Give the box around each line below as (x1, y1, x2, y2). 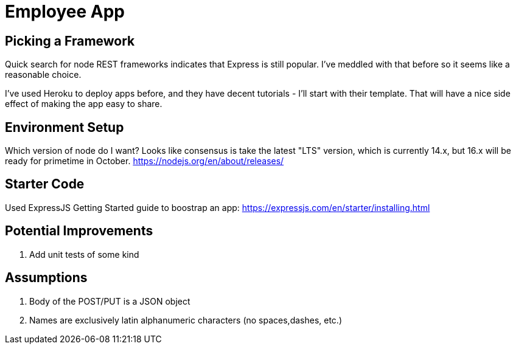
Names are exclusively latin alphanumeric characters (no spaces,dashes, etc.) (29, 314, 343, 325)
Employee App (5, 1, 125, 22)
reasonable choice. (5, 69, 82, 80)
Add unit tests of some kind (29, 249, 139, 260)
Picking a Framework (5, 33, 135, 49)
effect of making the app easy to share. (5, 98, 162, 109)
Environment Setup (5, 119, 124, 135)
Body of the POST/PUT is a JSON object (29, 295, 190, 306)
